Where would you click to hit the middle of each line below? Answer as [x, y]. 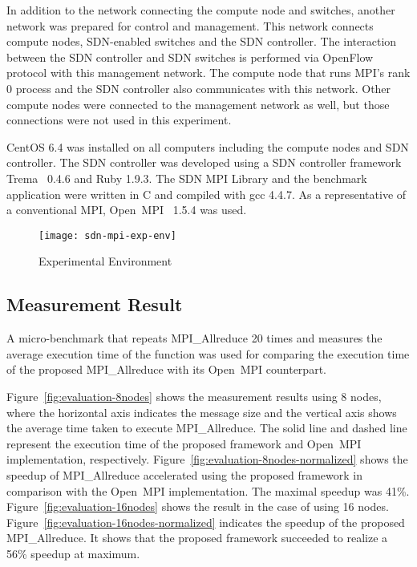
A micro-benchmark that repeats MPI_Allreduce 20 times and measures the [194, 338]
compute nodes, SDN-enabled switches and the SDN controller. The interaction [202, 41]
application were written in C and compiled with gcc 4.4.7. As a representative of [206, 194]
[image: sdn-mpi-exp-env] [107, 235]
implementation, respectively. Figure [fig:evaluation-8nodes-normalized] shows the [207, 459]
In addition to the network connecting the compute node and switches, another [201, 10]
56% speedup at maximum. [73, 553]
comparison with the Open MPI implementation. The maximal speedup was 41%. [208, 490]
